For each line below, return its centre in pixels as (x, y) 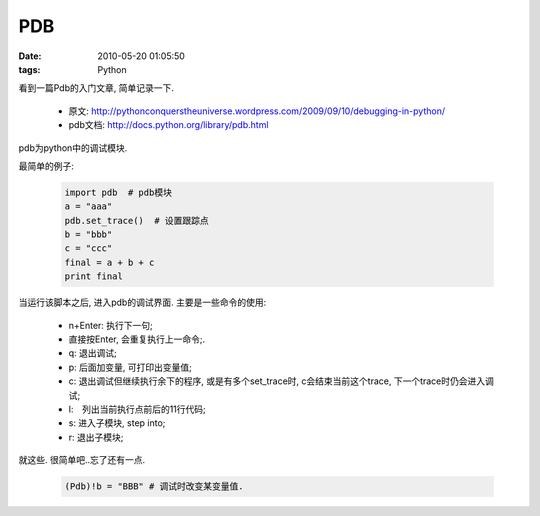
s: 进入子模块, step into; (117, 423)
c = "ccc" (88, 248)
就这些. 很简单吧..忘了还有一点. (82, 460)
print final (94, 276)
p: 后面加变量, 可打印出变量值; (130, 367)
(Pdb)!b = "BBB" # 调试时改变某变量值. (154, 486)
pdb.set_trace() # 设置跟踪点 (136, 220)
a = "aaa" (88, 206)
